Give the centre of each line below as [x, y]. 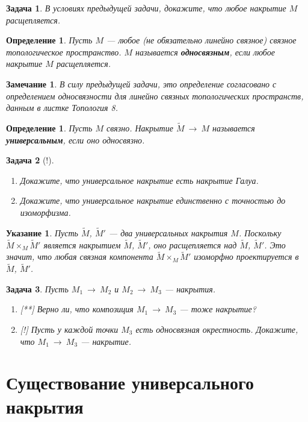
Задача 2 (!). [30, 160]
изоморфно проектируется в [246, 257]
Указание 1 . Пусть [42, 232]
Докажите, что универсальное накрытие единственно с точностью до [153, 200]
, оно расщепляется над [192, 244]
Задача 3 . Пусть [37, 288]
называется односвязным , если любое [205, 52]
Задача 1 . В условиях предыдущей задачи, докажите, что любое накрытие [146, 8]
